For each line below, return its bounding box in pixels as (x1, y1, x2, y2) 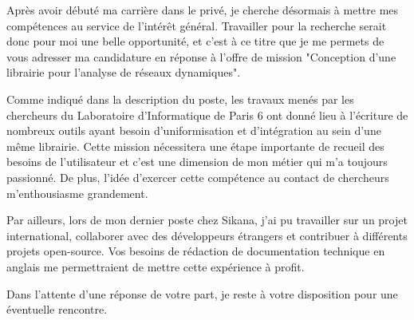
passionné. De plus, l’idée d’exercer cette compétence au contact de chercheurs (6, 168, 389, 185)
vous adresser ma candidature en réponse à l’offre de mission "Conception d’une (6, 48, 396, 65)
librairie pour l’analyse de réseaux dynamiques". (6, 64, 241, 81)
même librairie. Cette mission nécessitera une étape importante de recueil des (6, 137, 384, 154)
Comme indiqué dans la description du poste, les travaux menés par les (6, 90, 354, 107)
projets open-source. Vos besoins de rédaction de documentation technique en (6, 243, 385, 259)
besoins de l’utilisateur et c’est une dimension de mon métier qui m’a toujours (6, 153, 388, 170)
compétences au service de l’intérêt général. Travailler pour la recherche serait (6, 17, 387, 34)
